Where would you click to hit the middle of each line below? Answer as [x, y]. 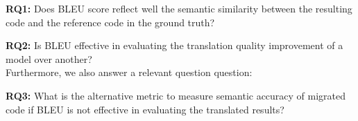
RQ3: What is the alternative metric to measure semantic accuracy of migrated [176, 95]
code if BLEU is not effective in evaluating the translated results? [145, 109]
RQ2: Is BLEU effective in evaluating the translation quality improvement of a [174, 45]
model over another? [49, 58]
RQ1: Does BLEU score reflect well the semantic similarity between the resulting [179, 8]
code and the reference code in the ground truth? [110, 22]
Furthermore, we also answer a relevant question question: [129, 72]
